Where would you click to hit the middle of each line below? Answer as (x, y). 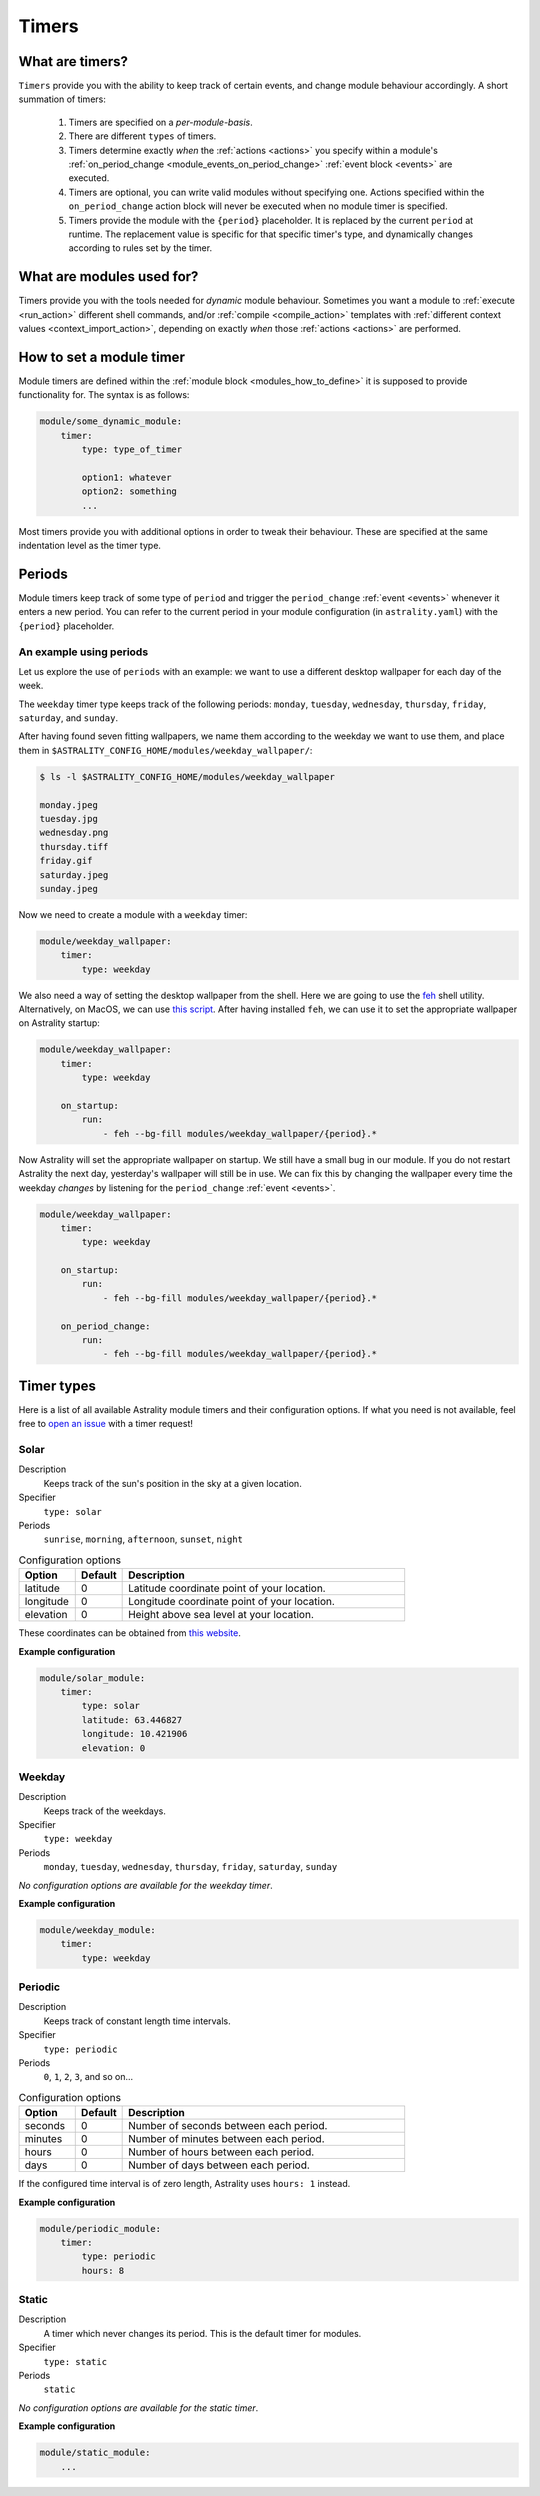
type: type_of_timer (132, 449)
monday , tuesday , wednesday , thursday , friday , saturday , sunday (190, 1867)
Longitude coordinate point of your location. (231, 1602)
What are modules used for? (108, 276)
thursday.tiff (74, 846)
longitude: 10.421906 (134, 1734)
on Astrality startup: (59, 1023)
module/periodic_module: (100, 2228)
